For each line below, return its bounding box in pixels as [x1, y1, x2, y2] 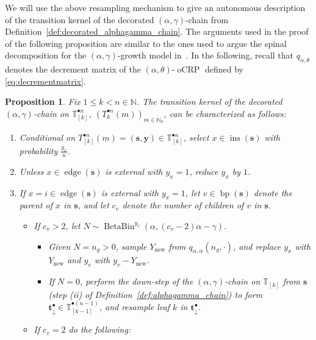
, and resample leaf [99, 300, 170, 313]
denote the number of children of [122, 199, 244, 211]
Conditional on [19, 131, 76, 144]
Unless [19, 165, 44, 177]
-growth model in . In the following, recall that [117, 49, 293, 62]
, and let [77, 199, 109, 211]
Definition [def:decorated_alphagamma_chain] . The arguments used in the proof [5, 25, 309, 38]
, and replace [232, 239, 281, 252]
